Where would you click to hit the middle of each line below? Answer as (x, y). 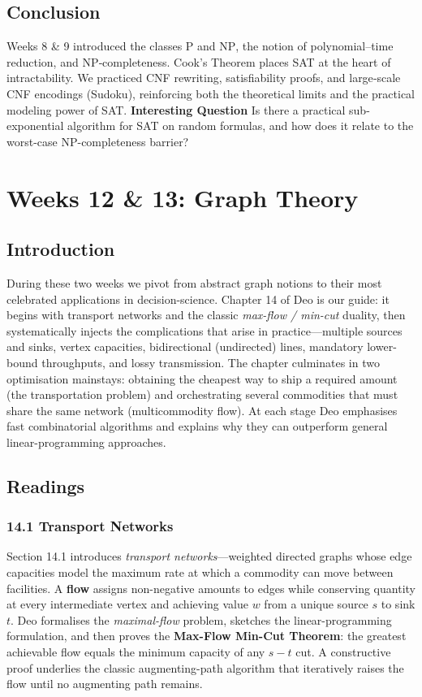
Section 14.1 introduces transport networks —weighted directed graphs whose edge (209, 556)
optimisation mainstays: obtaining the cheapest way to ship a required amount (202, 378)
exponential (35, 126)
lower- (382, 346)
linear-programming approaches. (86, 442)
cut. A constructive (343, 652)
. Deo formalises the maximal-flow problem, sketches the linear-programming (201, 619)
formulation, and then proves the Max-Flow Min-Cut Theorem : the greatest (207, 636)
